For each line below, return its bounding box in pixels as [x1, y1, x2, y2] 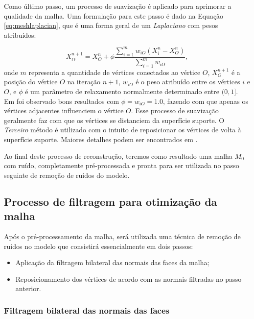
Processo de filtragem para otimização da [4, 194, 217, 209]
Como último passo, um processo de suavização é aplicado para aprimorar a [4, 1, 231, 11]
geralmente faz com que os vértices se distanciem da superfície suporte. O [4, 115, 225, 125]
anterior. [15, 283, 41, 294]
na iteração [67, 76, 101, 87]
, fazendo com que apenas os [163, 96, 248, 106]
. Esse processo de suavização [131, 105, 219, 116]
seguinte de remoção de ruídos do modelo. [4, 170, 130, 180]
